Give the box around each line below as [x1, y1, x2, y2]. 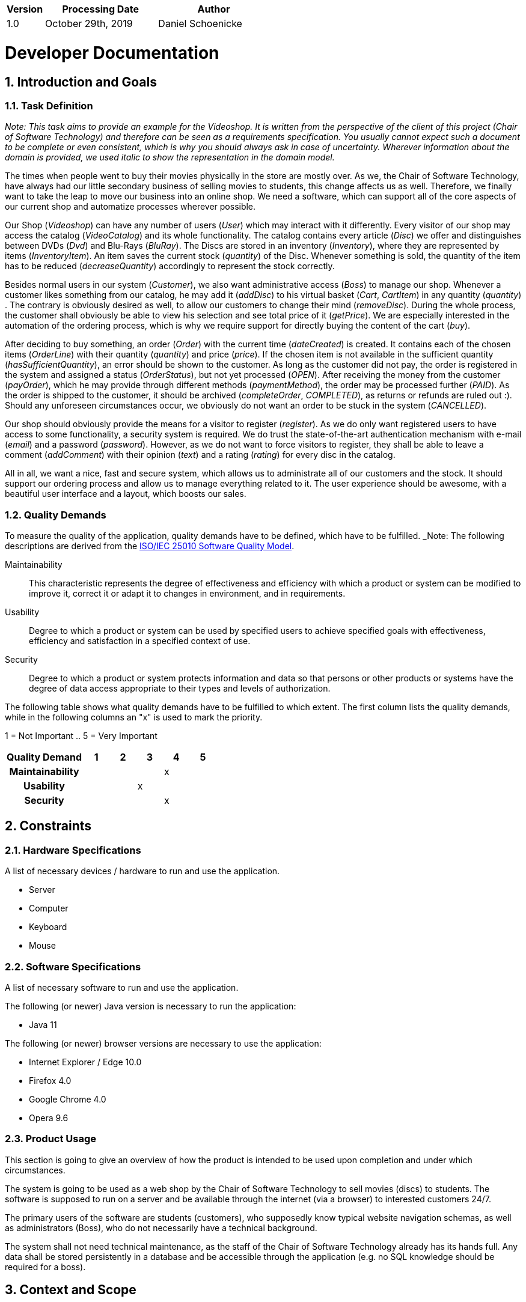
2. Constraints [5, 818, 92, 834]
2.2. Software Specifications [5, 960, 141, 973]
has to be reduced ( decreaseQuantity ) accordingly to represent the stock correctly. [5, 261, 335, 272]
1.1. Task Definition [5, 99, 93, 112]
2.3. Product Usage [5, 1133, 97, 1145]
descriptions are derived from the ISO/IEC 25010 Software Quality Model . [5, 541, 295, 552]
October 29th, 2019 [45, 17, 133, 29]
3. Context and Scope [5, 1282, 136, 1298]
